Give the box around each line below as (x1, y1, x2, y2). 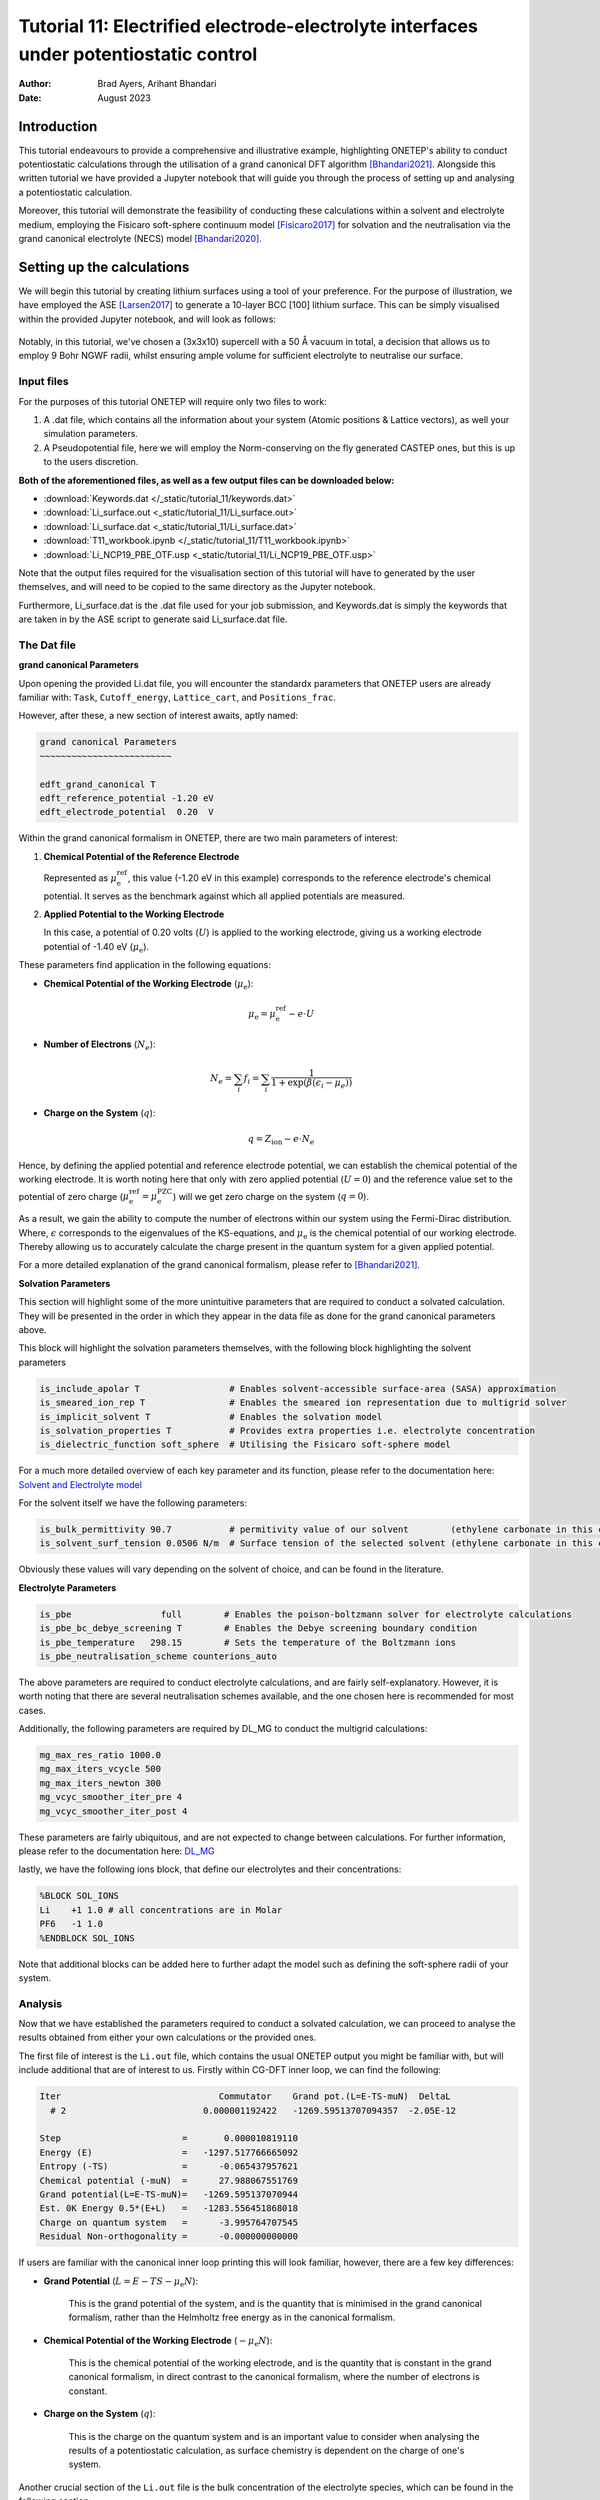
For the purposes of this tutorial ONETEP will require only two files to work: (18, 395, 327, 407)
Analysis (18, 1996, 63, 2010)
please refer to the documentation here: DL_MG (18, 1845, 215, 1857)
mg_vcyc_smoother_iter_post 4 (39, 1805, 188, 1817)
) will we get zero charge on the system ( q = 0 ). (172, 1190, 370, 1202)
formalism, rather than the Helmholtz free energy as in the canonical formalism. (68, 2311, 396, 2324)
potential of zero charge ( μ (18, 1190, 130, 1202)
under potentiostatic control (18, 43, 258, 65)
